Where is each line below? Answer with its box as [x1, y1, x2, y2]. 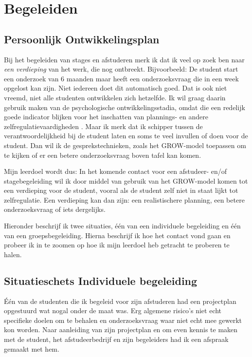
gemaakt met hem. [4, 343, 59, 354]
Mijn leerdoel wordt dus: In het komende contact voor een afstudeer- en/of [4, 166, 227, 176]
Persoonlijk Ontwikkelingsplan [4, 31, 160, 46]
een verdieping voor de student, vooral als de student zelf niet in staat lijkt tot [4, 185, 238, 195]
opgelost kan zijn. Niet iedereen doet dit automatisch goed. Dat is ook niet [4, 83, 227, 93]
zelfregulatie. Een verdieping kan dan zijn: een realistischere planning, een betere [4, 194, 245, 205]
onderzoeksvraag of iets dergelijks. [4, 204, 106, 214]
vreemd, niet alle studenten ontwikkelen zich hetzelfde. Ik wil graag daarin [4, 92, 226, 102]
